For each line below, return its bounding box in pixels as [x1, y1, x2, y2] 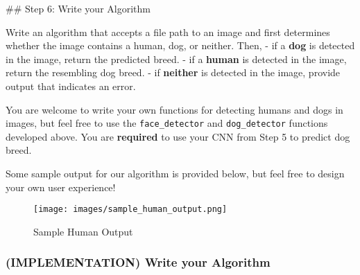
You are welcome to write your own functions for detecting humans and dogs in [6, 102, 343, 116]
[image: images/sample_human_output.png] [33, 204, 228, 215]
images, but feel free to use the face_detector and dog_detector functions [6, 116, 328, 130]
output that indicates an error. [6, 78, 136, 93]
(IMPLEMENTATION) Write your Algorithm [6, 254, 271, 271]
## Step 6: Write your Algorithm [6, 1, 151, 15]
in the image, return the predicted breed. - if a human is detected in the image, [6, 51, 347, 66]
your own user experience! [6, 179, 116, 194]
